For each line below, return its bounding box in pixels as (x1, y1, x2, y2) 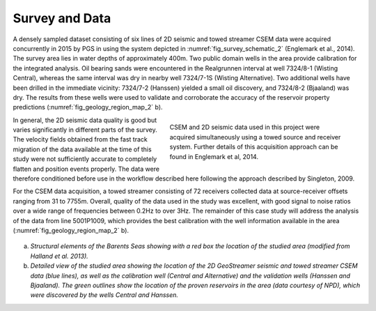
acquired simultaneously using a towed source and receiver (169, 132, 341, 141)
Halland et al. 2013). (30, 252, 88, 260)
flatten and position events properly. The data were (13, 165, 160, 173)
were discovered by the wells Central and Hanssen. (30, 291, 179, 299)
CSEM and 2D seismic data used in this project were (169, 123, 320, 132)
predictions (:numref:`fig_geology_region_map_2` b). (13, 103, 163, 112)
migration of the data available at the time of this (13, 145, 152, 153)
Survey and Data (13, 10, 111, 26)
